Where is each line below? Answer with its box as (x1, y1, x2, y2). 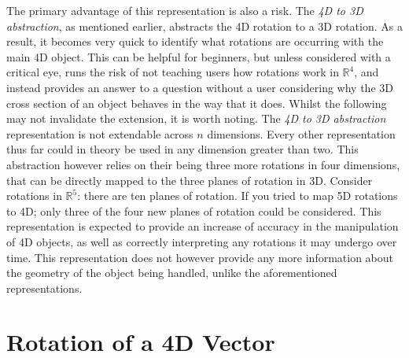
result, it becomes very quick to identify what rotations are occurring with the (6, 33, 384, 50)
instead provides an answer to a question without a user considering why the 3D (6, 79, 393, 95)
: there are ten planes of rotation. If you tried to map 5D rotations (77, 187, 398, 204)
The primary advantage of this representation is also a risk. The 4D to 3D (6, 2, 363, 18)
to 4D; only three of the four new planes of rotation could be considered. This (6, 202, 381, 219)
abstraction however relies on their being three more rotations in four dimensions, (6, 156, 400, 172)
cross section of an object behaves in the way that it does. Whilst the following (6, 94, 387, 111)
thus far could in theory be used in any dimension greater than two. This (6, 141, 359, 157)
